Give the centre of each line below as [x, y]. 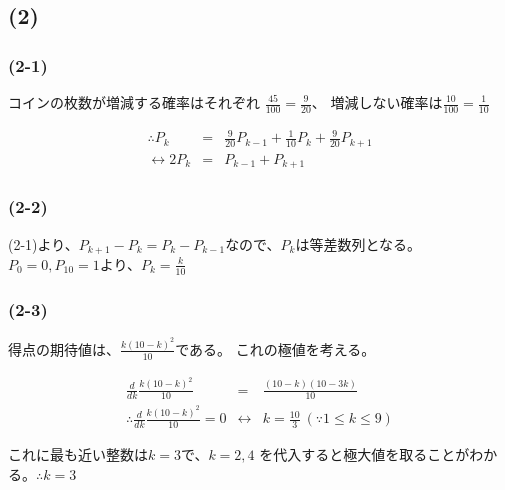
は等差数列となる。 [358, 243]
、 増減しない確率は [377, 102]
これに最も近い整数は [78, 454]
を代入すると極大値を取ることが [364, 454]
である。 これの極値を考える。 [275, 348]
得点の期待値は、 [64, 348]
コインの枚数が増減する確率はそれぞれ [134, 102]
